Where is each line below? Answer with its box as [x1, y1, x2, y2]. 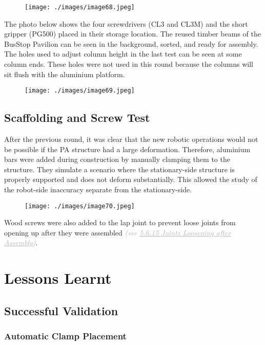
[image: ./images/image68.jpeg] [25, 4, 135, 11]
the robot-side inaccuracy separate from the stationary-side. [4, 184, 192, 195]
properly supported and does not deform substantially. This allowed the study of [4, 174, 257, 185]
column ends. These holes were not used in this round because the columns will [4, 59, 253, 69]
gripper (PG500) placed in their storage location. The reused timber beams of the [4, 28, 261, 39]
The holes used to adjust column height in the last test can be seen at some [4, 48, 242, 59]
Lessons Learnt [4, 267, 112, 288]
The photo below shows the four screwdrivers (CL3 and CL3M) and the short [4, 18, 248, 29]
